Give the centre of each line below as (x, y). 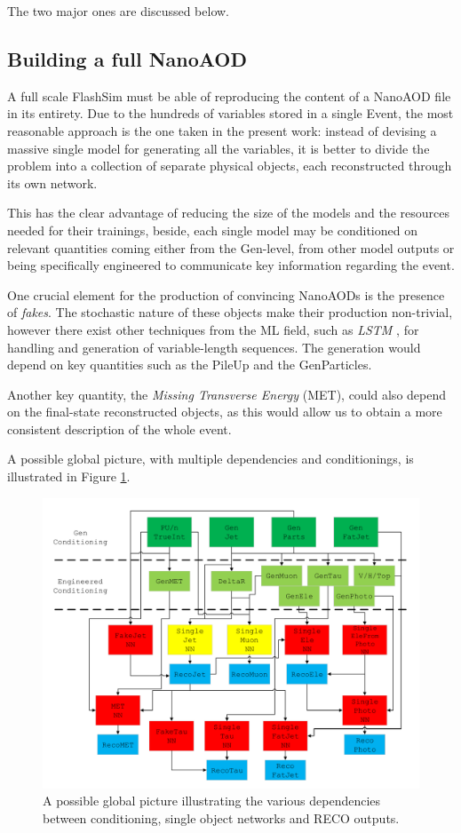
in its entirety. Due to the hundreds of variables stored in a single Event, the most (230, 113)
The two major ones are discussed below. (119, 11)
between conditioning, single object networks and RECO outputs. (221, 817)
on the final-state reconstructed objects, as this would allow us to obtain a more (225, 412)
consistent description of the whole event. (119, 428)
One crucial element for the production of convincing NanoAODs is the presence (226, 294)
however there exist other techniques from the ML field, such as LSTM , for (213, 329)
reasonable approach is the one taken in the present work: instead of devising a (222, 130)
